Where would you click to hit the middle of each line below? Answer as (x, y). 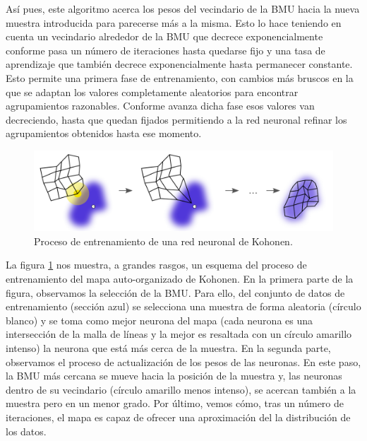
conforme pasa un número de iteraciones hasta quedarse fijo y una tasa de (166, 50)
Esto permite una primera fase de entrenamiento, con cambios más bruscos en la (180, 77)
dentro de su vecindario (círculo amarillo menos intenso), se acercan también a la (181, 389)
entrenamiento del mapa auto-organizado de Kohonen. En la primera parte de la (180, 278)
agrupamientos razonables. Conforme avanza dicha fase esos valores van (160, 106)
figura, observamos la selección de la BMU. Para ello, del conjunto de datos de (175, 292)
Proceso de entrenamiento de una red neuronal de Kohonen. (163, 241)
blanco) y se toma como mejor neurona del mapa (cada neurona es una (160, 320)
